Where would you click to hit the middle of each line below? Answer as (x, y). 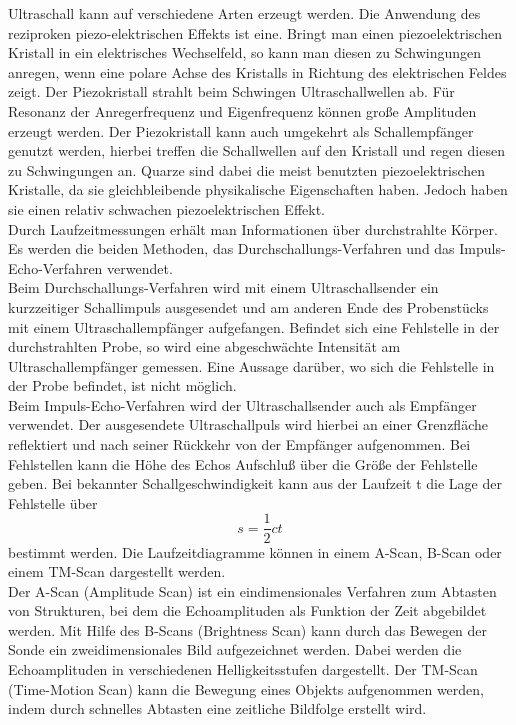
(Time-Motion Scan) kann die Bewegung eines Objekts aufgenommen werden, (246, 688)
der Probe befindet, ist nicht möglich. (122, 385)
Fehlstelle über (53, 502)
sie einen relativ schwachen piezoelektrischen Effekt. (167, 208)
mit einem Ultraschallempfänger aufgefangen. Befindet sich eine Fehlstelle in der (254, 326)
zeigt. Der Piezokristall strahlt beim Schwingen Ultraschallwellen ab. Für (231, 91)
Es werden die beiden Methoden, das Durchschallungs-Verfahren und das (231, 248)
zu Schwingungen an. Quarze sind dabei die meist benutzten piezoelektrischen (247, 169)
